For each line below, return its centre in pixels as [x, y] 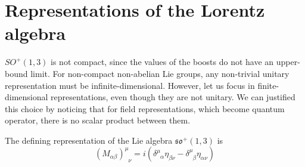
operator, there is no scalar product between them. [98, 120]
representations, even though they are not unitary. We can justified [173, 97]
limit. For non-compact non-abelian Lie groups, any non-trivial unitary [160, 73]
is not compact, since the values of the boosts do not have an [162, 62]
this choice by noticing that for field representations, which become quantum [145, 108]
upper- [288, 62]
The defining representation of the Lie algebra [89, 140]
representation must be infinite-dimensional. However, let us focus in [130, 85]
